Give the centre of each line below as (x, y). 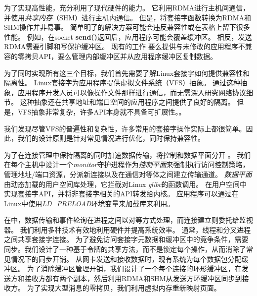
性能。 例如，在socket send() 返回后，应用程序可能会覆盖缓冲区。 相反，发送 (128, 36)
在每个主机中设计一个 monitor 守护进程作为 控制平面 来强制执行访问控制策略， (127, 164)
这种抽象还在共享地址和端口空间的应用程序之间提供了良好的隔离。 (127, 102)
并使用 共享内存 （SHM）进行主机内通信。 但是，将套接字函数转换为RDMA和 (128, 17)
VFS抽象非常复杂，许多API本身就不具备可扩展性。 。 (102, 111)
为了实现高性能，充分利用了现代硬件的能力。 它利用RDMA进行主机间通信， (127, 7)
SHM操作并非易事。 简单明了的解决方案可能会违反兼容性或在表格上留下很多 (127, 27)
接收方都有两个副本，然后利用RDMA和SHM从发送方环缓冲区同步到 (133, 278)
